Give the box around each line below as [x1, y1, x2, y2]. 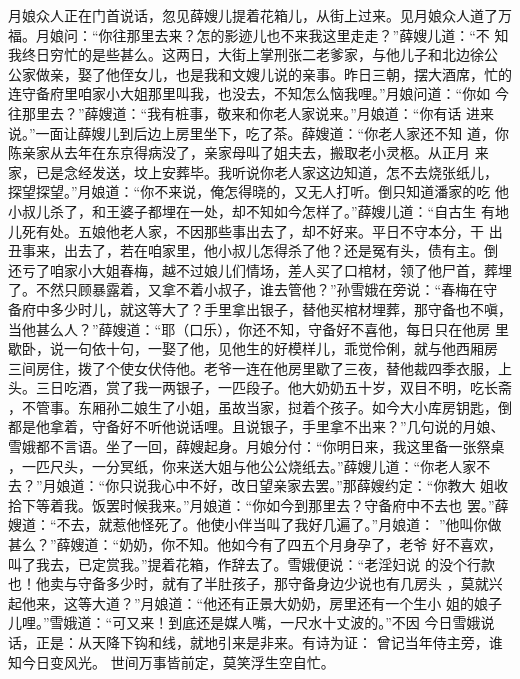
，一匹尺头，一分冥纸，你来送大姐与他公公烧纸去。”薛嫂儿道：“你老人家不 [8, 455, 491, 476]
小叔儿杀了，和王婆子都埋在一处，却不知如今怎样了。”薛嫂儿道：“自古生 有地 [8, 200, 509, 221]
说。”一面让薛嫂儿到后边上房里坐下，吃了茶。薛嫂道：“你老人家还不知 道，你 [8, 122, 509, 143]
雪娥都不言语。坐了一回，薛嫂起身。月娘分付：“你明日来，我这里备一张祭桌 [8, 436, 505, 457]
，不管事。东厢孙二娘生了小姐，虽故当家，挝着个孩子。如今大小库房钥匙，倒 [8, 396, 512, 417]
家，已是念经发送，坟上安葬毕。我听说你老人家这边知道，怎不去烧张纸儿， [8, 161, 498, 182]
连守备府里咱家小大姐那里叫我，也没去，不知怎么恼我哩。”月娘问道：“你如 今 [8, 83, 509, 104]
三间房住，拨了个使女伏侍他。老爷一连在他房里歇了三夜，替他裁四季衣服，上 [8, 357, 512, 378]
